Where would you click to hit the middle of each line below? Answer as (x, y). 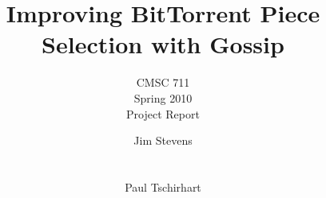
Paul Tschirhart (163, 186)
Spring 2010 (163, 97)
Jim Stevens (163, 140)
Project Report (163, 113)
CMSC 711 (163, 82)
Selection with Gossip (163, 44)
